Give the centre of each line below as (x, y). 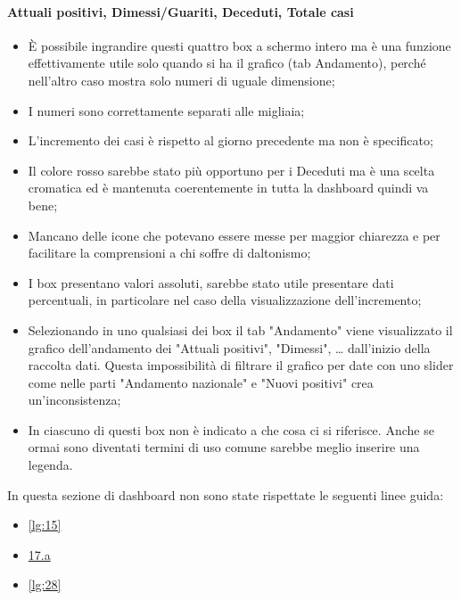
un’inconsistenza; (74, 400)
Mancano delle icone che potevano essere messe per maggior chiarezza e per (234, 235)
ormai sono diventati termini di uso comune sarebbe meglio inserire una (224, 447)
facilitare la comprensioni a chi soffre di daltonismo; (169, 253)
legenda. (50, 465)
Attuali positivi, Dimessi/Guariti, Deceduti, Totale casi (181, 11)
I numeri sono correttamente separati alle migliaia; (166, 110)
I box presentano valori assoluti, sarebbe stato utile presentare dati (211, 282)
